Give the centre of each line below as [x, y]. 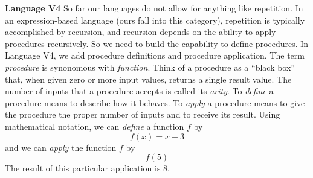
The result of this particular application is [83, 168]
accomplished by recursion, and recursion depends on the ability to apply [140, 32]
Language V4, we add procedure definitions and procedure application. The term [155, 55]
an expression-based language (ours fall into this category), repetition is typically [155, 20]
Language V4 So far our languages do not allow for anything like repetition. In [154, 8]
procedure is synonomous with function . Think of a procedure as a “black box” [150, 67]
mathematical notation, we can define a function [95, 126]
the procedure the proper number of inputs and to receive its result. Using [143, 114]
